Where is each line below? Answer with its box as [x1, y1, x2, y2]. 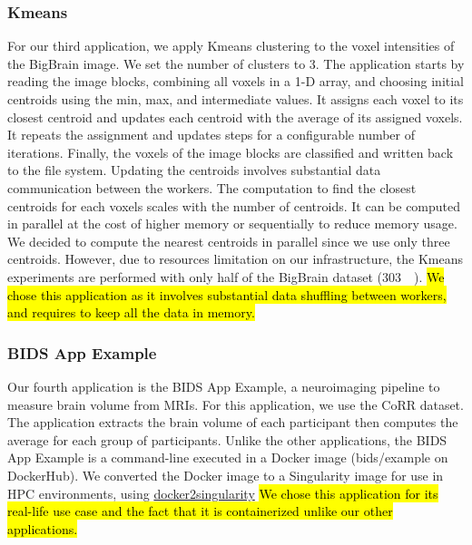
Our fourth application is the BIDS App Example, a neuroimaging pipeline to [7, 376, 440, 395]
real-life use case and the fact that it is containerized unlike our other [7, 501, 393, 521]
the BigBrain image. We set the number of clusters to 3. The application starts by [7, 54, 465, 73]
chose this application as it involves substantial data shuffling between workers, [7, 285, 447, 304]
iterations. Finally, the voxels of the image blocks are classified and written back [7, 142, 454, 161]
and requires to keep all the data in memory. [7, 303, 255, 322]
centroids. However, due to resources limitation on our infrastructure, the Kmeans [7, 249, 463, 268]
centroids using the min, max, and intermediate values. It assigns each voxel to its [7, 90, 464, 108]
